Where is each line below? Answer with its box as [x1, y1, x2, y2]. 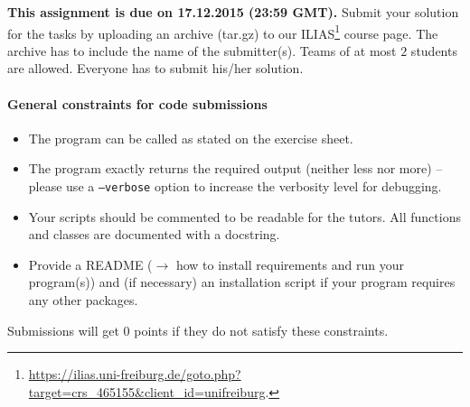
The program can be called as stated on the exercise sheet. [28, 128, 353, 147]
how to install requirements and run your [175, 254, 404, 273]
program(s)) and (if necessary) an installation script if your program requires [28, 273, 456, 291]
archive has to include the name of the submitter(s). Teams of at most [7, 41, 397, 60]
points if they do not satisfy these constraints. [134, 320, 389, 339]
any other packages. [28, 291, 138, 310]
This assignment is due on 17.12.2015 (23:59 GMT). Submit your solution [7, 3, 459, 21]
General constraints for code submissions [7, 94, 268, 113]
